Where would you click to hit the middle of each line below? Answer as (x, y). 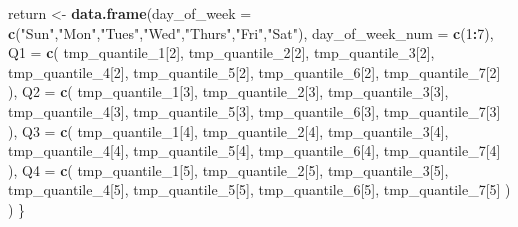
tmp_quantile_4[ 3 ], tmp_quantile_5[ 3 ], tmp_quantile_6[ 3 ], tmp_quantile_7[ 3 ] (254, 110)
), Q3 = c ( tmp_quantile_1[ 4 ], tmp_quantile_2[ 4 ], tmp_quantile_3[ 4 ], (228, 130)
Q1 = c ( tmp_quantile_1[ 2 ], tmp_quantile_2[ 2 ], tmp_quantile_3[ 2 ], (221, 52)
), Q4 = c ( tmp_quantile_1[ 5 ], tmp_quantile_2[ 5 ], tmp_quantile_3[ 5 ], (228, 169)
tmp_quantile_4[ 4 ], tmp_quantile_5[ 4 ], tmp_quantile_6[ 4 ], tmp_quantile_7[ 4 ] (254, 150)
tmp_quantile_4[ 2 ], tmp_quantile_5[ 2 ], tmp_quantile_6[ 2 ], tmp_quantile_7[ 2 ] (254, 71)
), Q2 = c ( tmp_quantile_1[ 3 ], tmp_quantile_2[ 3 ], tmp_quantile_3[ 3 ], (228, 91)
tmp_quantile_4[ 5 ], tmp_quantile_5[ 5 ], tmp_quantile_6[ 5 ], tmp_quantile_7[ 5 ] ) (259, 189)
